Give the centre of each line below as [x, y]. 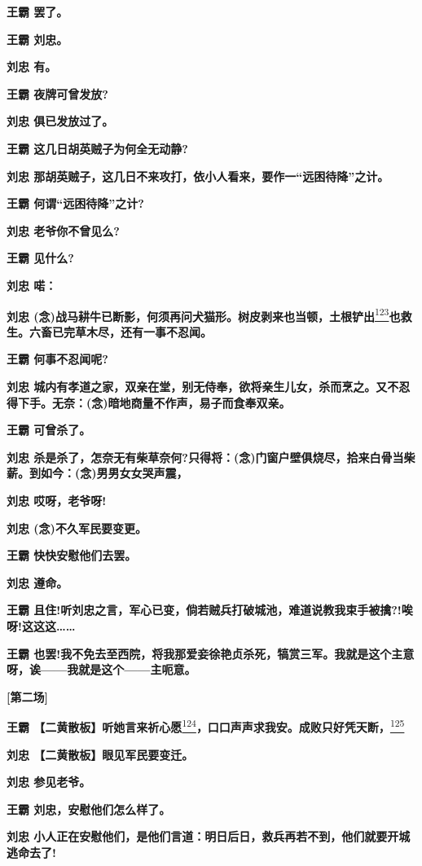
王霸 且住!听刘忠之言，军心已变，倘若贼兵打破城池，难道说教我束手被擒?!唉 [210, 610]
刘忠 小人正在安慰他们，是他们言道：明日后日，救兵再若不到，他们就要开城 [209, 836]
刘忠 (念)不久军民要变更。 [77, 528]
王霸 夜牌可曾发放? [57, 93]
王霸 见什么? [40, 258]
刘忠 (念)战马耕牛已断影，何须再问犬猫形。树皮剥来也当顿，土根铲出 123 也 [204, 314]
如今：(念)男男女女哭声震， [114, 473]
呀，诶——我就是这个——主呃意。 [101, 669]
